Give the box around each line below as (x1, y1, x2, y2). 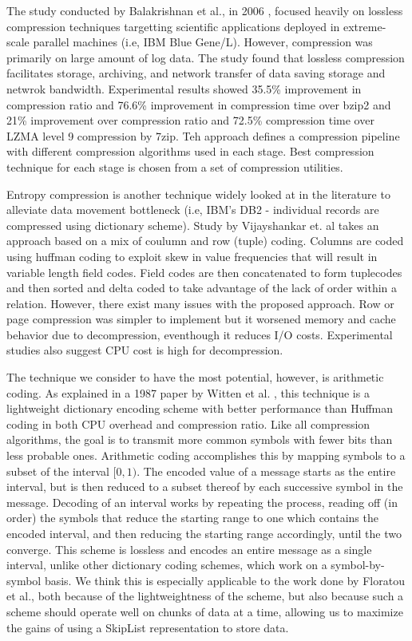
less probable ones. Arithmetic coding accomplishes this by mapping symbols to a (6, 447, 406, 464)
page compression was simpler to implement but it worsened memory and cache (6, 311, 396, 327)
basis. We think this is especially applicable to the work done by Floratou (44, 572, 405, 588)
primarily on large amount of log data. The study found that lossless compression (6, 49, 405, 65)
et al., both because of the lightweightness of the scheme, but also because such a (6, 588, 404, 604)
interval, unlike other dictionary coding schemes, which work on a (6, 556, 327, 573)
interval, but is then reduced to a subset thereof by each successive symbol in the (6, 478, 403, 495)
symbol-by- (331, 556, 385, 573)
